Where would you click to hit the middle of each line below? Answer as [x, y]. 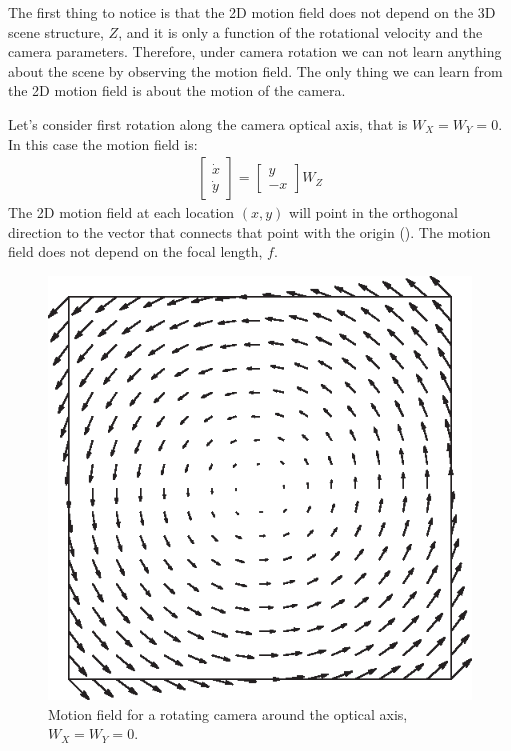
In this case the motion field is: [103, 143]
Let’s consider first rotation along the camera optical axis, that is [208, 123]
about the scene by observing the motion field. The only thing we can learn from [255, 70]
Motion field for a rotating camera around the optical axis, [228, 713]
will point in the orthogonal [373, 212]
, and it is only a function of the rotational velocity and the [300, 31]
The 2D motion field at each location [121, 212]
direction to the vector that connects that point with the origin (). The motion [249, 231]
